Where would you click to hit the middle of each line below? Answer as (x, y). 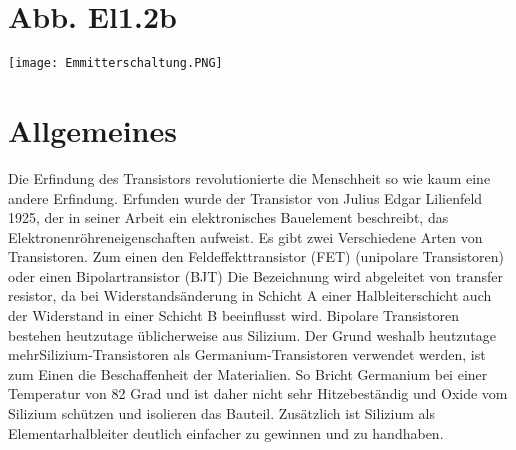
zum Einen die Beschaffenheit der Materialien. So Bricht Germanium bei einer (248, 373)
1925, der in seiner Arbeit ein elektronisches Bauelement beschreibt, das (228, 217)
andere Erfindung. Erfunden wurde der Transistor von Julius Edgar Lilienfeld (245, 197)
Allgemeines (92, 129)
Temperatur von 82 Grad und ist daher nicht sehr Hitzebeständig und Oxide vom (258, 393)
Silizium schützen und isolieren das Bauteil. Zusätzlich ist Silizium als (221, 413)
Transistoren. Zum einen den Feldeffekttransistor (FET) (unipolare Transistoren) (256, 256)
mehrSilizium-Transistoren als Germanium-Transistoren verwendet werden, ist (247, 354)
